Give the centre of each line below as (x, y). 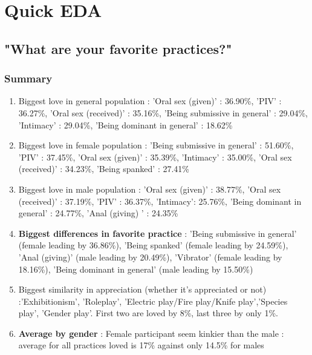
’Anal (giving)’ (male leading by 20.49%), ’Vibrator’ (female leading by (150, 257)
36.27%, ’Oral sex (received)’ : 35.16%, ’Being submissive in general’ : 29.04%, (163, 112)
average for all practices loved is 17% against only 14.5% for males (141, 345)
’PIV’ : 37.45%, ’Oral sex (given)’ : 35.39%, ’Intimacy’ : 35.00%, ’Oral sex (155, 157)
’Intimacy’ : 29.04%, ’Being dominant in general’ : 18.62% (125, 124)
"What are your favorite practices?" (118, 48)
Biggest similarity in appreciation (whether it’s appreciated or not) (142, 289)
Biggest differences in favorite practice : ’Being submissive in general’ (158, 233)
